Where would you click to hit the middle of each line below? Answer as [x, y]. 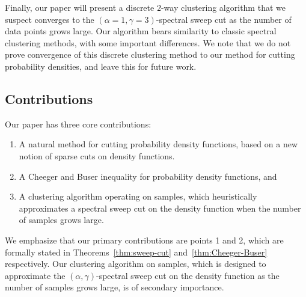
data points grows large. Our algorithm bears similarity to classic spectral [141, 31]
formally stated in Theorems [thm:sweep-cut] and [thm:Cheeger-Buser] [136, 252]
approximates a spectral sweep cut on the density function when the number [160, 208]
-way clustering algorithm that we [223, 7]
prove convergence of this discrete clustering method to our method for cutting [150, 54]
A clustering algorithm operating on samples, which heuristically [138, 196]
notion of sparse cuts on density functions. [97, 155]
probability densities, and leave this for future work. [101, 66]
